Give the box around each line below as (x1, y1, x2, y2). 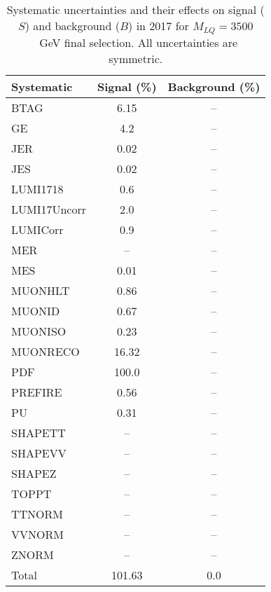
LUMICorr (11, 221, 64, 238)
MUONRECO (11, 343, 80, 359)
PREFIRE (11, 383, 62, 400)
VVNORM (11, 525, 64, 542)
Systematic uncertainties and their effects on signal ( (6, 1, 265, 18)
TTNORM (11, 505, 64, 522)
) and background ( (25, 18, 120, 34)
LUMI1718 (11, 180, 64, 197)
